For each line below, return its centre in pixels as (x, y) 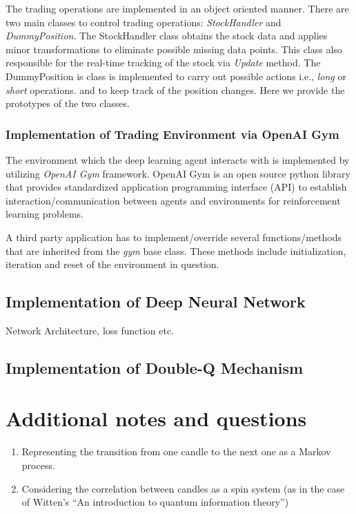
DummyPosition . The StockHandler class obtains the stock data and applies (167, 36)
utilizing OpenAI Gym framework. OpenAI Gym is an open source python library (178, 173)
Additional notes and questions (156, 418)
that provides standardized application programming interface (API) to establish (176, 187)
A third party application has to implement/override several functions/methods (174, 237)
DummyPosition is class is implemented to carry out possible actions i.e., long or (176, 76)
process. (38, 465)
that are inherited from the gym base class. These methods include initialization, (176, 250)
